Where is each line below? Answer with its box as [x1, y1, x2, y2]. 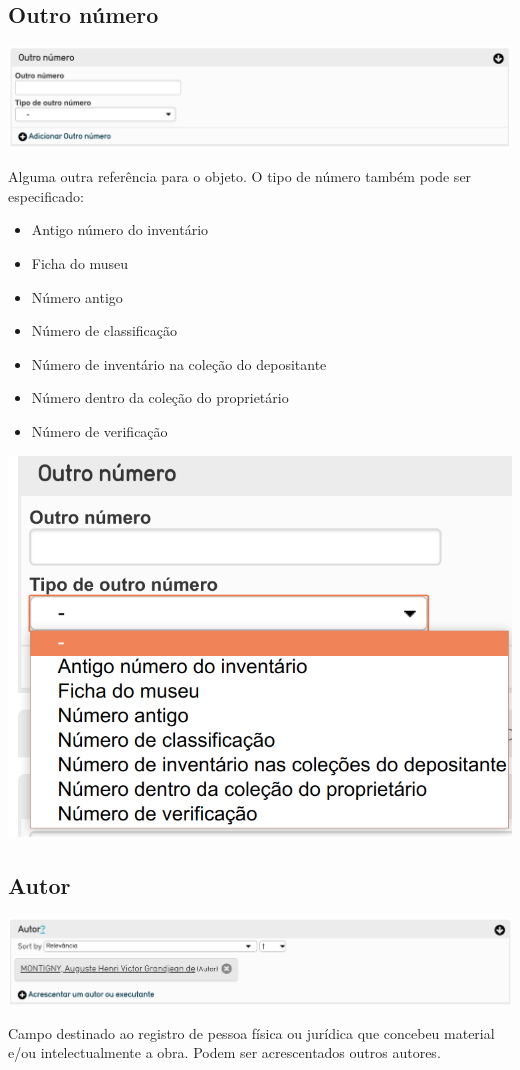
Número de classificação [31, 320, 178, 341]
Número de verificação [31, 420, 168, 441]
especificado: [8, 185, 84, 206]
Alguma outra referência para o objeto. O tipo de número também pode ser [8, 166, 472, 187]
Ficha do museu [31, 252, 129, 273]
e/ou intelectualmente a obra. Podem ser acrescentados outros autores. [8, 1042, 441, 1063]
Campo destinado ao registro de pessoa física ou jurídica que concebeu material [8, 1022, 495, 1043]
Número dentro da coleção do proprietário [31, 387, 289, 408]
